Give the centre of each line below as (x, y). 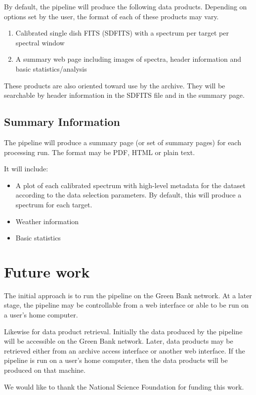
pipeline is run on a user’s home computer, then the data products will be (116, 360)
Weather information (47, 221)
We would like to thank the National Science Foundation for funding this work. (124, 386)
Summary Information (62, 122)
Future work (47, 271)
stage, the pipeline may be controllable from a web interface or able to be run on (126, 305)
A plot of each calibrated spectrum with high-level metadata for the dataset (130, 185)
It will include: (26, 169)
